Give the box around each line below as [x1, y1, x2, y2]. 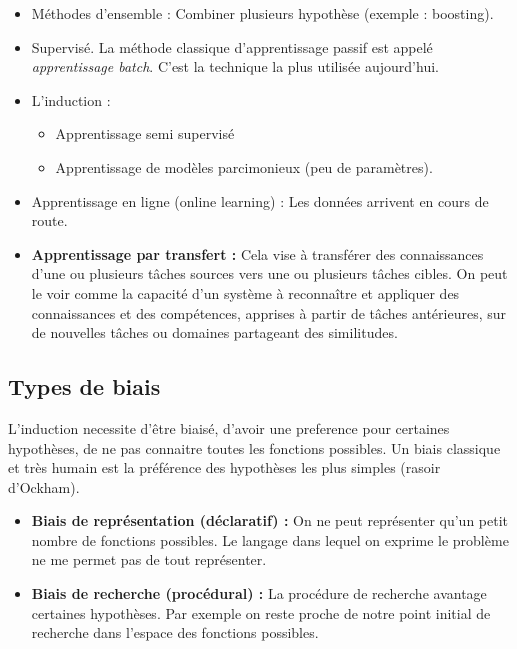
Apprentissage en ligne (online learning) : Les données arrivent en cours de [31, 190, 489, 211]
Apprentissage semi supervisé [55, 123, 235, 144]
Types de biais [8, 371, 161, 402]
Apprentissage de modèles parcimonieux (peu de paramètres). [55, 156, 433, 177]
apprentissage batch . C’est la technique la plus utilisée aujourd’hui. [31, 56, 439, 77]
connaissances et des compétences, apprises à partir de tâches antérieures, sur [31, 302, 507, 323]
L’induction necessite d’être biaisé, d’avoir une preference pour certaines [8, 417, 450, 438]
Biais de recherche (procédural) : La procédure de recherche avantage [31, 583, 487, 604]
